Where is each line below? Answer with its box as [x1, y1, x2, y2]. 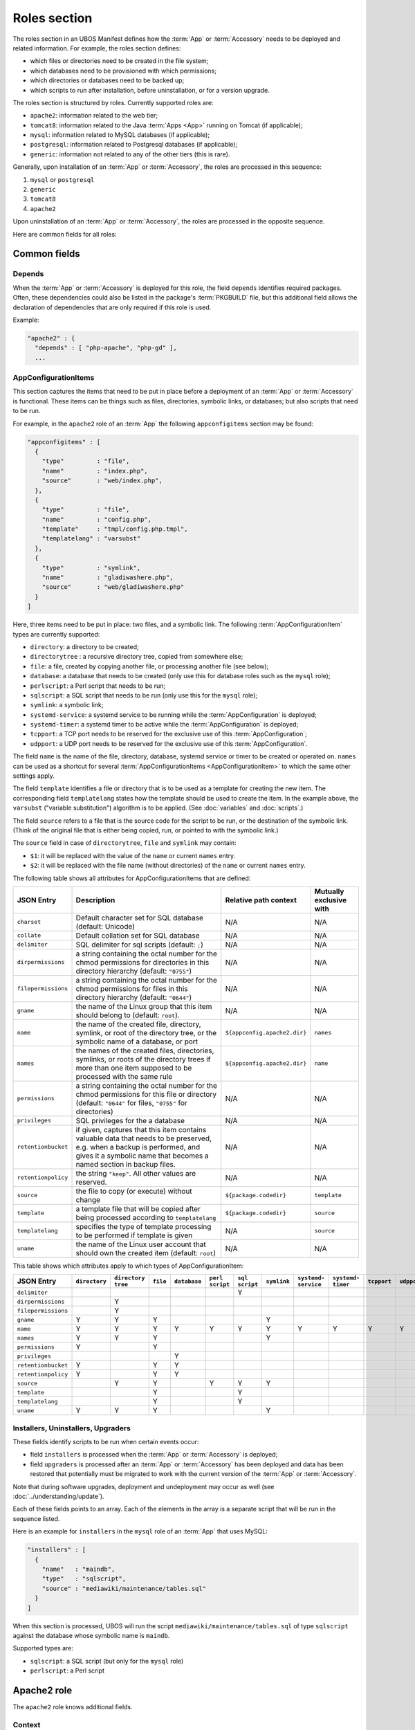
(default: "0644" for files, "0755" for [75, 1098, 188, 1107]
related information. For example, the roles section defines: [12, 44, 181, 52]
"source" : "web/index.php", [41, 477, 163, 484]
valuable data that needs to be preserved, [75, 1133, 212, 1143]
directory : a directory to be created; [30, 642, 139, 650]
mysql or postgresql [30, 175, 95, 183]
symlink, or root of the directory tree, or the [75, 1028, 217, 1037]
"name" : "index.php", [41, 467, 148, 475]
